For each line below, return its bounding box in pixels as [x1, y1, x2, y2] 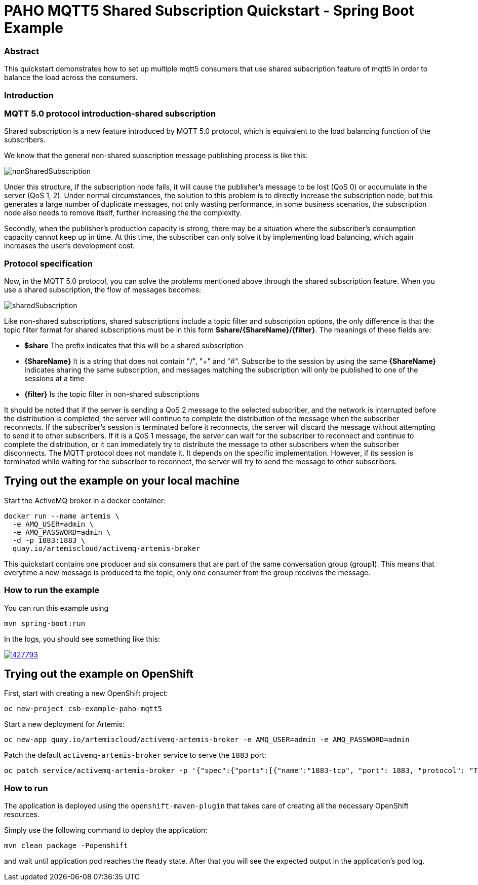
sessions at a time [24, 374, 85, 383]
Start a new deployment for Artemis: [4, 720, 125, 729]
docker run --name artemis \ [4, 511, 119, 520]
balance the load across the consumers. [4, 73, 138, 82]
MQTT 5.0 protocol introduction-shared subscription [4, 108, 216, 119]
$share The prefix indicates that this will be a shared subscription [24, 341, 244, 350]
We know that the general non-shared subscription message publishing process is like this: [4, 151, 308, 160]
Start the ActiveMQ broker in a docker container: [4, 496, 166, 505]
